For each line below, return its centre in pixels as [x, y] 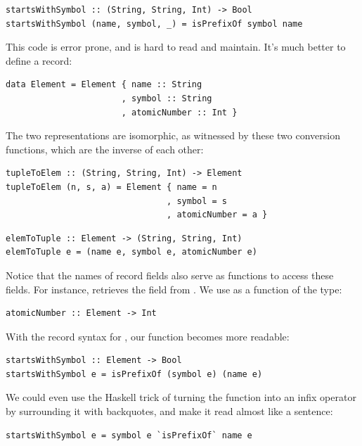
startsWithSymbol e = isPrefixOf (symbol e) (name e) [134, 374]
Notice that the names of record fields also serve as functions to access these [170, 275]
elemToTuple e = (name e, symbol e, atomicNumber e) [131, 252]
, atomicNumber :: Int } [179, 112]
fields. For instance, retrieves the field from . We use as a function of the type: [174, 289]
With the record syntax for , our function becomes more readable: [148, 336]
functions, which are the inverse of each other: [105, 149]
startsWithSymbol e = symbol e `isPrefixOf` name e [129, 435]
